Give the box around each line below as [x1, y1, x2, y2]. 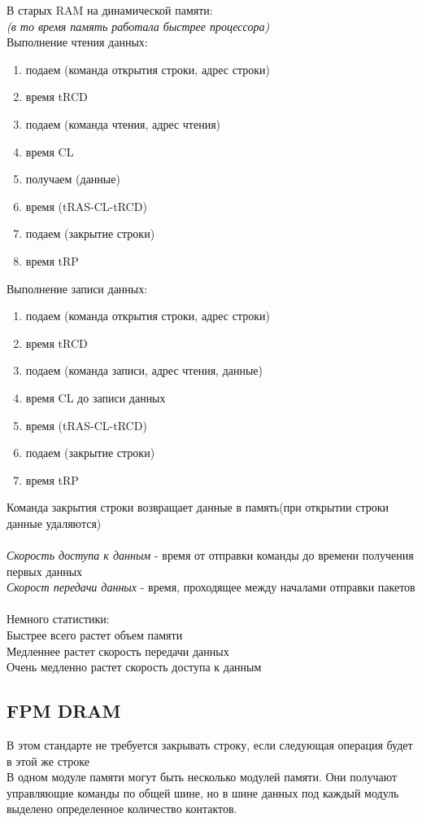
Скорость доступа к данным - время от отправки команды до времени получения [7, 547, 414, 564]
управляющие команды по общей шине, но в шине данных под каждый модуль [7, 784, 399, 801]
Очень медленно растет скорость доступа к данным [7, 658, 262, 675]
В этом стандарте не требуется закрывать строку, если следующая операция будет [7, 736, 413, 754]
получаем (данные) [25, 170, 120, 187]
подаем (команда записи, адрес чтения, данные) [25, 362, 263, 379]
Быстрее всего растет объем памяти [7, 626, 183, 644]
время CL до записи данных [25, 389, 166, 406]
